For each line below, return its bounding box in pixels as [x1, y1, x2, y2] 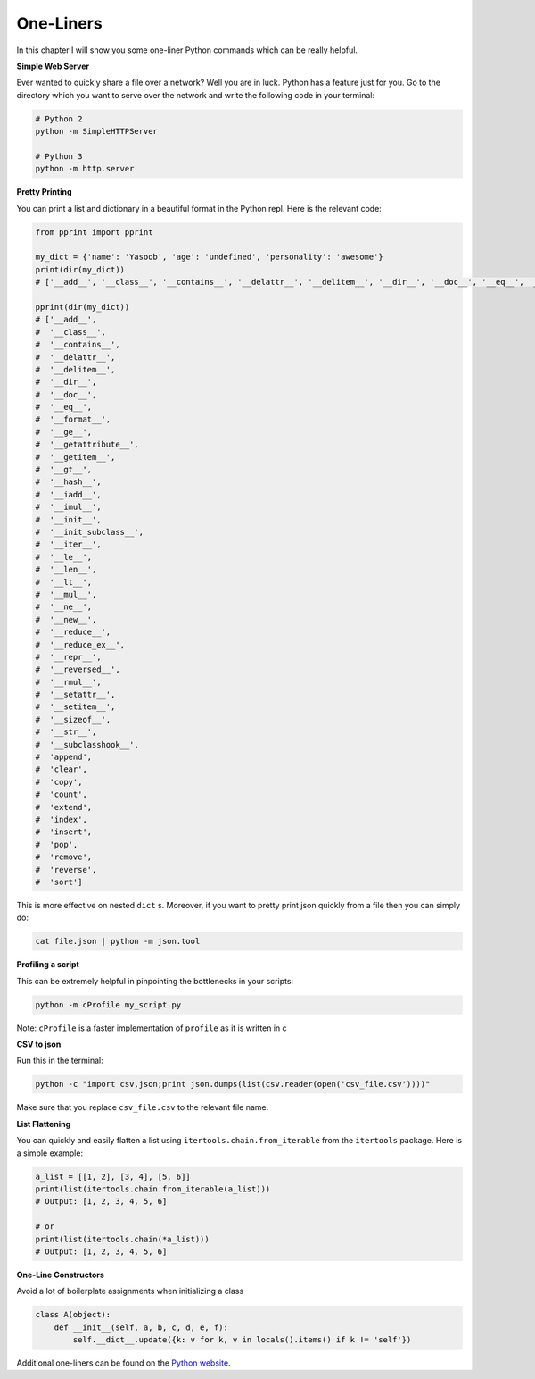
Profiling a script [16, 959, 79, 970]
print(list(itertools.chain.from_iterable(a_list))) [35, 1183, 271, 1194]
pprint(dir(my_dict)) [35, 302, 130, 312]
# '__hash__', [35, 477, 102, 487]
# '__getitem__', [35, 452, 116, 462]
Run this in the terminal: [16, 1055, 103, 1066]
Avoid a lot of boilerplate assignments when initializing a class [16, 1286, 244, 1297]
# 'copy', [35, 777, 83, 787]
